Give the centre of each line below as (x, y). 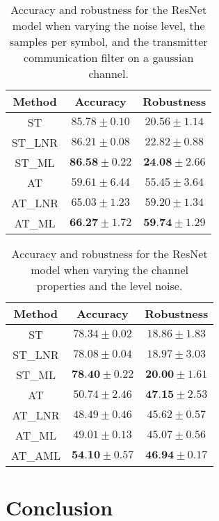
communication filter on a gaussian (109, 57)
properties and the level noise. (109, 286)
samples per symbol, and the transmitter (108, 41)
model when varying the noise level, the (108, 25)
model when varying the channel (109, 270)
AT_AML (36, 455)
